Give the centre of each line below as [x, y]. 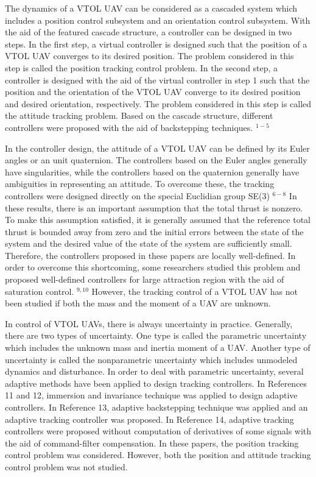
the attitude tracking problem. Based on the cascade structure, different [139, 115]
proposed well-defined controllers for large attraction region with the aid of [145, 279]
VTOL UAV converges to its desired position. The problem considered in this [149, 56]
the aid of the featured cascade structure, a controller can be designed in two [148, 32]
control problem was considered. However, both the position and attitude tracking [158, 455]
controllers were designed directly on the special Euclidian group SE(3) [137, 195]
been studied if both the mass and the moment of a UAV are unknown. [138, 303]
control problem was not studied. [66, 466]
